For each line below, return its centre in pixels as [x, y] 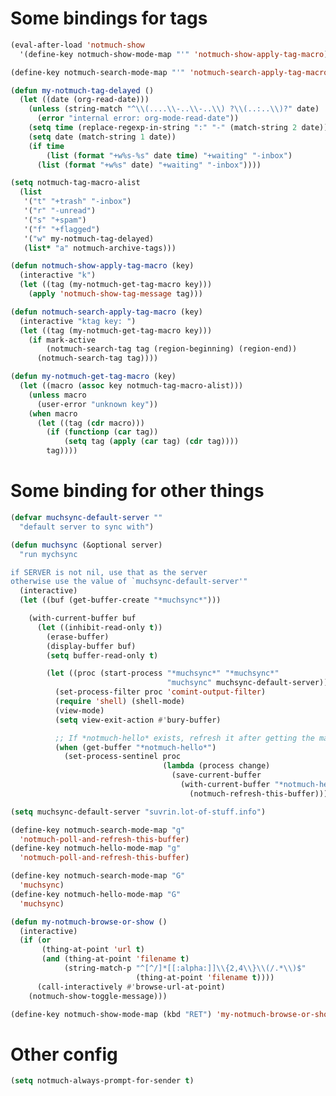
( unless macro [57, 395]
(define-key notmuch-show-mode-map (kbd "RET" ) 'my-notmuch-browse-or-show [171, 1014]
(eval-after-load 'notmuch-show [77, 45]
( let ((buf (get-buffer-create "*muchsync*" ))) [120, 600]
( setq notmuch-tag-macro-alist [75, 183]
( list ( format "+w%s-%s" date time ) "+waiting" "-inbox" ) [169, 155]
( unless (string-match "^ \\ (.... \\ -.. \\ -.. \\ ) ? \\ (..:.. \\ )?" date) [174, 109]
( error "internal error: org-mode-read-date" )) [138, 118]
